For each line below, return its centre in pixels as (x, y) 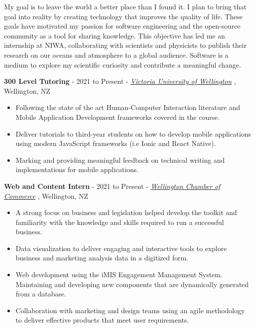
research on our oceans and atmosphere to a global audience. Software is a (116, 55)
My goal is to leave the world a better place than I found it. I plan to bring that (125, 6)
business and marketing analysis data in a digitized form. (102, 258)
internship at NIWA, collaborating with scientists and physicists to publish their (125, 45)
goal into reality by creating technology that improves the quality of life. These (123, 16)
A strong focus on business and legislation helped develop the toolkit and (126, 212)
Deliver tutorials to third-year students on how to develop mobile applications (133, 133)
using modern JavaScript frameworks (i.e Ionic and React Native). (116, 143)
